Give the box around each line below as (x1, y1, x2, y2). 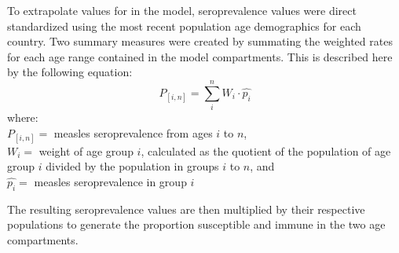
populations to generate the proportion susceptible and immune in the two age (7, 216, 386, 233)
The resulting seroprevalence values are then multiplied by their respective (7, 200, 365, 217)
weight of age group (38, 142, 134, 159)
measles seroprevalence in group (34, 174, 187, 190)
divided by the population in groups (46, 158, 219, 174)
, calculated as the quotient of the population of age (141, 142, 391, 159)
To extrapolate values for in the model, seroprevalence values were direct (7, 2, 357, 18)
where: (7, 109, 38, 126)
